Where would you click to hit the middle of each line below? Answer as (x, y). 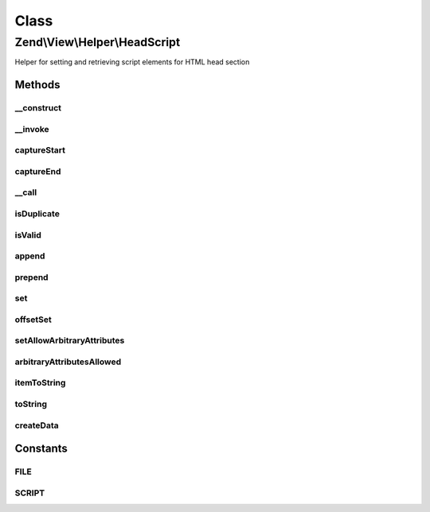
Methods (37, 85)
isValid (28, 235)
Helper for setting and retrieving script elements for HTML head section (132, 62)
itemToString (40, 383)
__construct (38, 108)
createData (37, 425)
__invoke (32, 129)
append (30, 256)
